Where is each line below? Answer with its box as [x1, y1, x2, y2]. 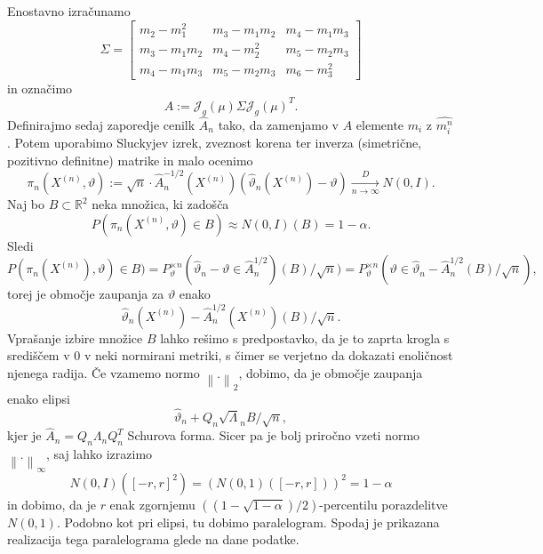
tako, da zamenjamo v [218, 115, 339, 133]
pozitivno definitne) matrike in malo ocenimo [7, 150, 253, 169]
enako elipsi [7, 389, 70, 408]
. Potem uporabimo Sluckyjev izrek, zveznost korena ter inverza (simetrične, [7, 133, 422, 152]
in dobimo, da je [7, 494, 96, 513]
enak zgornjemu [109, 494, 196, 513]
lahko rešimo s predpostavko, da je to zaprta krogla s [160, 328, 450, 347]
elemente [355, 115, 404, 133]
